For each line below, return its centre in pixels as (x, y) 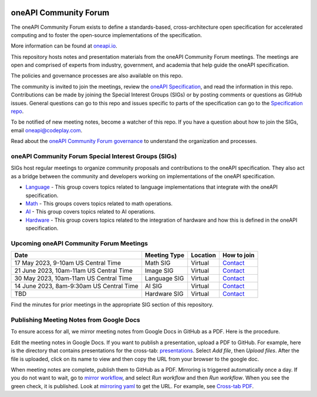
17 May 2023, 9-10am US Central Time (68, 263)
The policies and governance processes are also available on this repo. (97, 76)
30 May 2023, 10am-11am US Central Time (73, 278)
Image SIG (159, 271)
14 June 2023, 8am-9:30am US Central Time (76, 286)
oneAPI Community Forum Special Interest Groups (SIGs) (94, 156)
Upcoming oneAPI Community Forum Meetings (79, 243)
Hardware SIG (164, 294)
